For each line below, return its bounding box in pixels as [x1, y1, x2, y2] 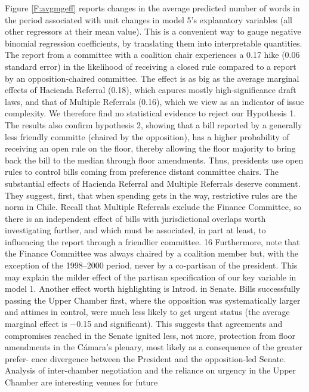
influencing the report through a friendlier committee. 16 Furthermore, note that [5, 235, 300, 248]
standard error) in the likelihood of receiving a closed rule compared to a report [5, 60, 296, 72]
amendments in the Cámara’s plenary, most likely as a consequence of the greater [5, 341, 303, 353]
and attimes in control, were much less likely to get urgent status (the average [5, 305, 290, 318]
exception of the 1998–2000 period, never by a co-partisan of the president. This [5, 259, 298, 271]
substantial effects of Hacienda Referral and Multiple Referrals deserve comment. [5, 177, 301, 189]
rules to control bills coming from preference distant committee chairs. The [5, 165, 279, 178]
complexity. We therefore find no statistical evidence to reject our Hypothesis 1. [5, 107, 296, 119]
